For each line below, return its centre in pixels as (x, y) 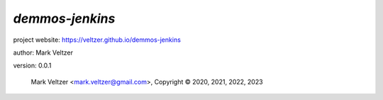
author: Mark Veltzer (43, 52)
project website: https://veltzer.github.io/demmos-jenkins (97, 40)
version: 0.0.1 (32, 66)
